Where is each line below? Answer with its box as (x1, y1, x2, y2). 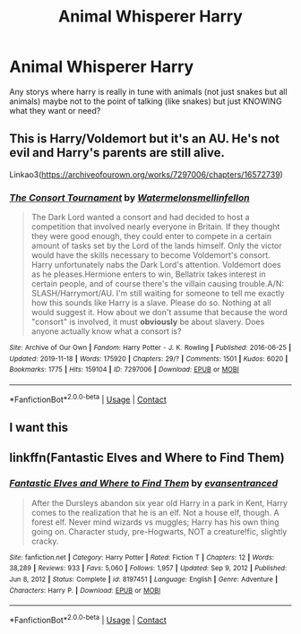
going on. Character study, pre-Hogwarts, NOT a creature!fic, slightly (30, 526, 288, 536)
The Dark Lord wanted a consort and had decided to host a (30, 212, 250, 223)
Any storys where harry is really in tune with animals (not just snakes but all (9, 86, 288, 97)
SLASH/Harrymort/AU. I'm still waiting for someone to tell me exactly (30, 288, 285, 299)
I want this (9, 420, 69, 435)
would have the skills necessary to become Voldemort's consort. (30, 250, 271, 261)
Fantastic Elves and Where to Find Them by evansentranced (9, 477, 279, 490)
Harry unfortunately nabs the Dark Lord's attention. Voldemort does (30, 260, 282, 270)
